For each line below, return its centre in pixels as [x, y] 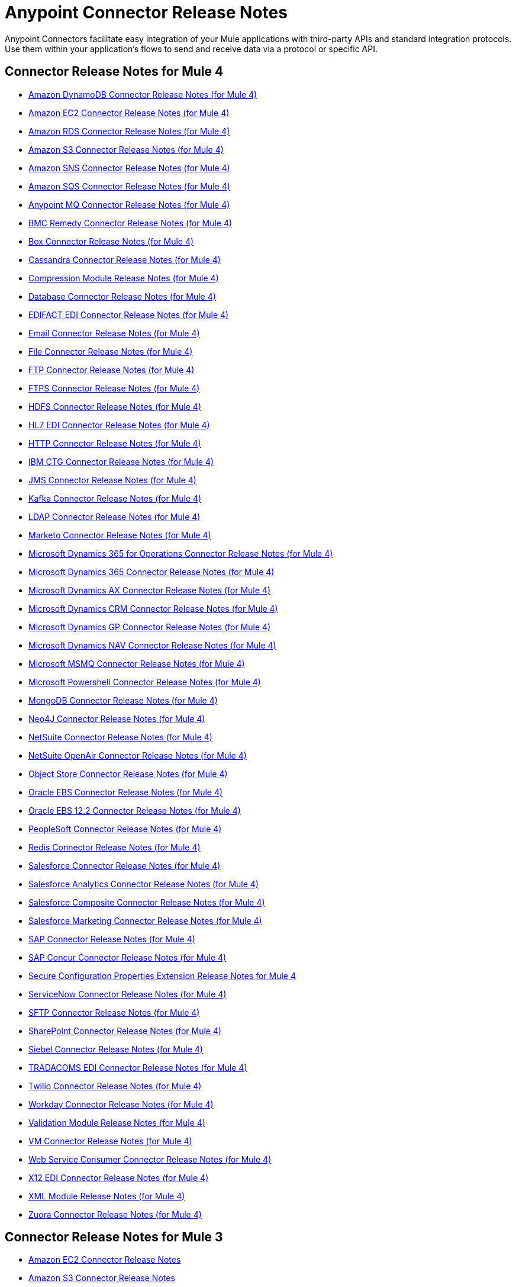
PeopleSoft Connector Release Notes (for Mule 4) [125, 829]
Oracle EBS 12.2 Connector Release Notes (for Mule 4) [135, 810]
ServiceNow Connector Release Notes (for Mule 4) [128, 994]
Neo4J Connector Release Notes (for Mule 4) [117, 718]
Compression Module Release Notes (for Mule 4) [124, 278]
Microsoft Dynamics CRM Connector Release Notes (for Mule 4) [153, 608]
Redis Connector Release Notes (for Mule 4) [115, 847]
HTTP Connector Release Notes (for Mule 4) [115, 443]
